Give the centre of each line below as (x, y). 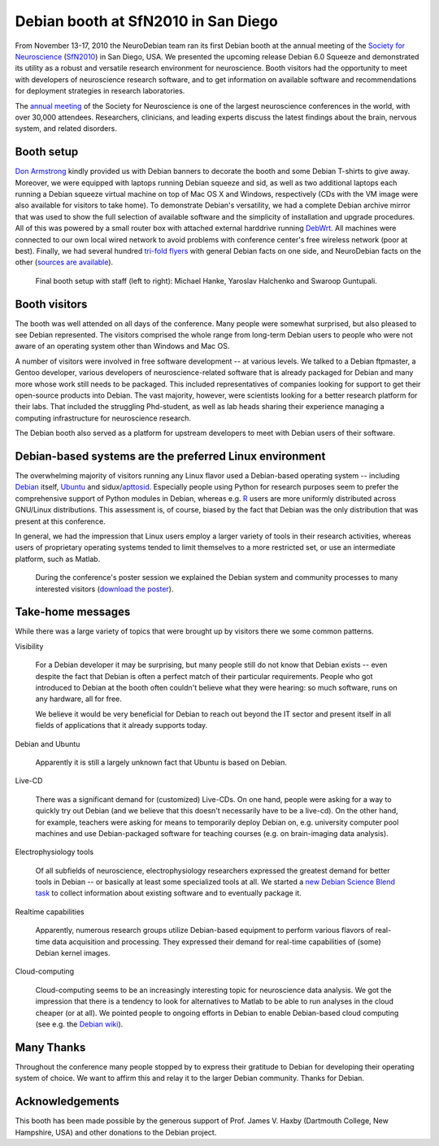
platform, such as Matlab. (58, 559)
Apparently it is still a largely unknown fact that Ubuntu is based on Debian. (161, 762)
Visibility (29, 646)
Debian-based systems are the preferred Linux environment (170, 456)
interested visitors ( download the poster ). (104, 589)
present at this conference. (60, 521)
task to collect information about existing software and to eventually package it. (169, 893)
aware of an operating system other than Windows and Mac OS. (122, 346)
